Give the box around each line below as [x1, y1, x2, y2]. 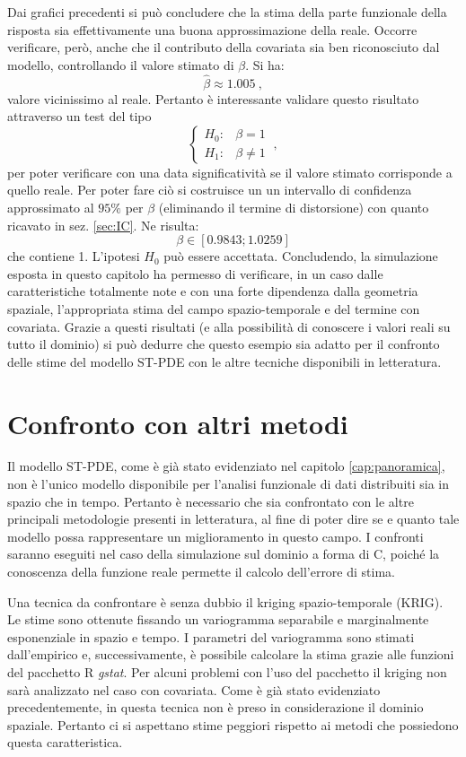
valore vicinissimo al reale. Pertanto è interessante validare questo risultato [7, 89, 419, 108]
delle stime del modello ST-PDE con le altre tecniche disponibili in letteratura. [7, 352, 442, 370]
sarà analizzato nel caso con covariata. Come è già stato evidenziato [7, 680, 381, 699]
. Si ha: [245, 55, 285, 74]
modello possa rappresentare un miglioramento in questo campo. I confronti [7, 526, 424, 545]
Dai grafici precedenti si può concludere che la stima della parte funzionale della [7, 3, 447, 21]
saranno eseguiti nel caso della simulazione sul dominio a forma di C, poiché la [7, 544, 440, 563]
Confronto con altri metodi [7, 405, 348, 441]
